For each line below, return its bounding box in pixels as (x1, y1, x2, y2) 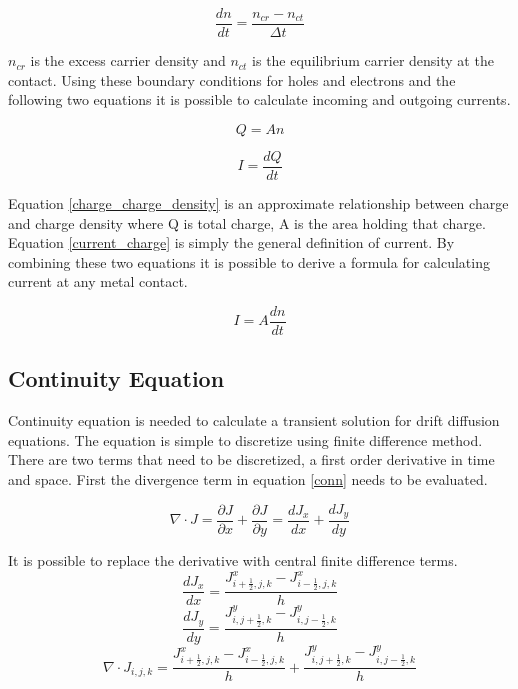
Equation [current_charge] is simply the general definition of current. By (8, 232, 455, 253)
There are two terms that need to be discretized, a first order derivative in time (8, 449, 495, 470)
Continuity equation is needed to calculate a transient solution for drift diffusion (8, 410, 500, 431)
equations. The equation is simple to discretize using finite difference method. (8, 429, 483, 450)
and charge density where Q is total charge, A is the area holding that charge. (8, 212, 486, 233)
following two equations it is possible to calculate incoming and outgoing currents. (8, 89, 511, 110)
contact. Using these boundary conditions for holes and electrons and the (8, 69, 456, 90)
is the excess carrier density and (30, 50, 226, 71)
